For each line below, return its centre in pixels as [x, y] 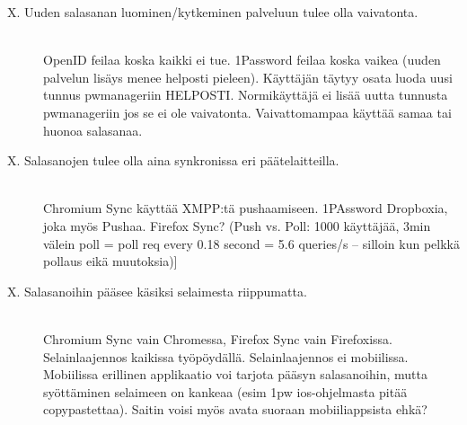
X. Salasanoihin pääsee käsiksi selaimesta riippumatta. [157, 291]
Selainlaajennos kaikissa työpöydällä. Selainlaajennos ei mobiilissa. [226, 356]
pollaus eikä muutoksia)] [110, 261]
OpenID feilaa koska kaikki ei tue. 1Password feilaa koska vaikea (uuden [242, 60]
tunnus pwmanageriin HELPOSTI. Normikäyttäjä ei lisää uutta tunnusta [246, 95]
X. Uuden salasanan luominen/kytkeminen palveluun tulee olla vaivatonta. [213, 12]
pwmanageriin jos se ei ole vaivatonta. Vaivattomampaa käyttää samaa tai [247, 112]
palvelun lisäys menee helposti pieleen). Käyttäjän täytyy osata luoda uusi [248, 77]
